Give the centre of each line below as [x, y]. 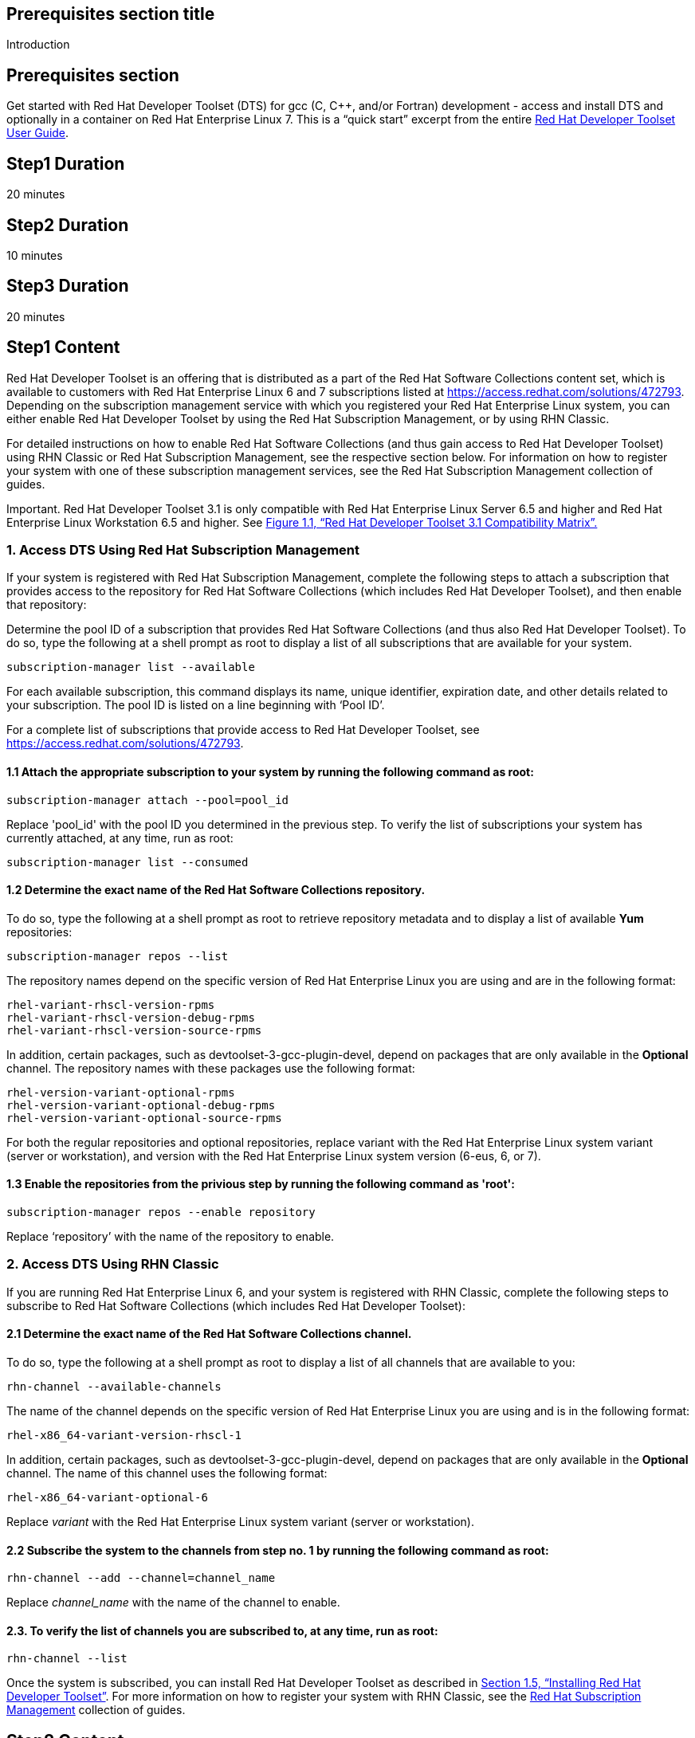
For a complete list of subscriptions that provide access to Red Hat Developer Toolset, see [243, 730]
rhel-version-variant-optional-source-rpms [144, 1118]
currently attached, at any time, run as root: [120, 838]
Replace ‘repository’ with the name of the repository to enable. [171, 1237]
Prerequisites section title [111, 14]
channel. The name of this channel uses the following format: [167, 1473]
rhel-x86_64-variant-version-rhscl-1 [124, 1436]
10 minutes [35, 255]
